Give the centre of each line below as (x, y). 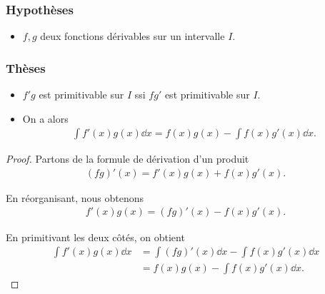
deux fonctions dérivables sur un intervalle (132, 36)
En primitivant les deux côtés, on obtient (95, 237)
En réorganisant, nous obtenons (75, 197)
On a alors (45, 118)
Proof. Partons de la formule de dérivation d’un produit (127, 159)
